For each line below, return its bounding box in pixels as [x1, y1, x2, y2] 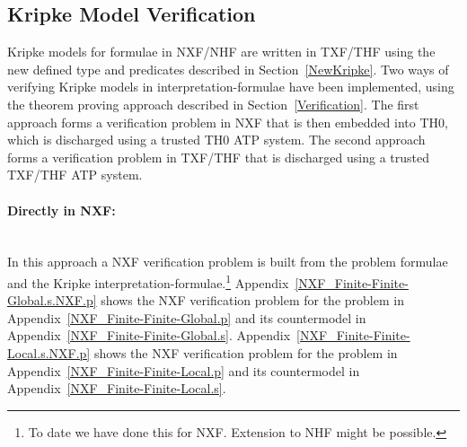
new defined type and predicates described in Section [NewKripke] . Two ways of [7, 59, 449, 78]
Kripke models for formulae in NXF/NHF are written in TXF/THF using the [7, 42, 436, 61]
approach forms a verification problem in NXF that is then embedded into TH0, [7, 112, 448, 131]
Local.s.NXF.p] [7, 343, 91, 362]
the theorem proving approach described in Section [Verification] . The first [7, 94, 419, 113]
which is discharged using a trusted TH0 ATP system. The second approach [7, 130, 426, 149]
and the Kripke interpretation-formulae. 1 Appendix [7, 270, 289, 292]
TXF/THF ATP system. [7, 165, 143, 184]
